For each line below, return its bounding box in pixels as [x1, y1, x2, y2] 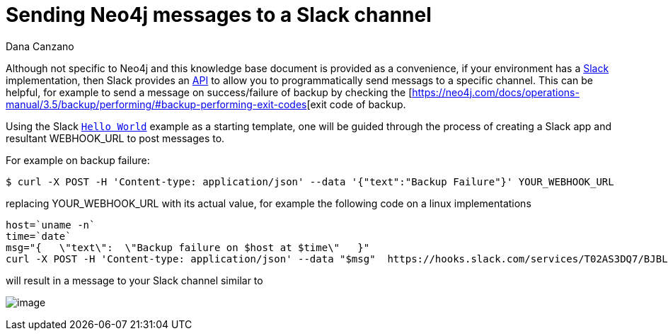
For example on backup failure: [6, 153, 150, 166]
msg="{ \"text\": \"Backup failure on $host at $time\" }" [6, 241, 370, 253]
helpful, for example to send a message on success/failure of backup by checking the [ [6, 86, 413, 98]
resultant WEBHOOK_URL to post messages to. [6, 132, 225, 144]
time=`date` [6, 230, 71, 242]
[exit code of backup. [306, 98, 406, 110]
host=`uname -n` [6, 219, 96, 231]
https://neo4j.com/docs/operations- [412, 86, 580, 98]
